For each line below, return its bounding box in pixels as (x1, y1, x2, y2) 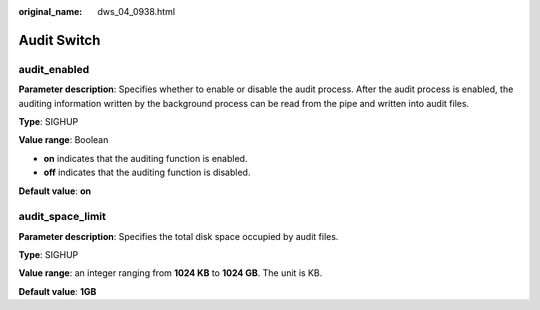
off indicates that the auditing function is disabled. (43, 166, 251, 179)
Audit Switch (18, 31, 101, 49)
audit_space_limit (18, 210, 107, 224)
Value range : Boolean (18, 134, 109, 146)
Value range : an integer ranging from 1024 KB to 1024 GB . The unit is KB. (18, 267, 323, 279)
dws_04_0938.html (97, 6, 175, 17)
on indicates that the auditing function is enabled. (43, 152, 248, 164)
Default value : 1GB (18, 285, 97, 297)
